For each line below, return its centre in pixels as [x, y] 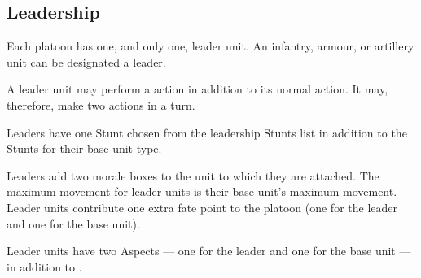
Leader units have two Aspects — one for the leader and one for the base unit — [209, 251]
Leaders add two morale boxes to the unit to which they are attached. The [193, 175]
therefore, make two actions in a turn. [101, 104]
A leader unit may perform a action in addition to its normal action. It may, [197, 89]
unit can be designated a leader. [86, 61]
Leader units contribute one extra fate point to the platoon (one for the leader [202, 207]
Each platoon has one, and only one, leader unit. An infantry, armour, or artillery [210, 46]
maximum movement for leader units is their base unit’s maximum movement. [202, 191]
